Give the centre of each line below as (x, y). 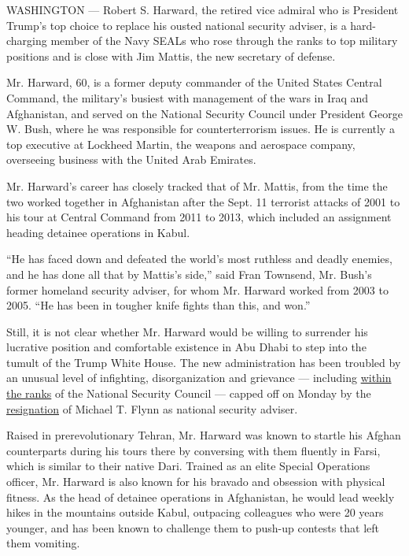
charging (27, 41)
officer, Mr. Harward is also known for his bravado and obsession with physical (196, 482)
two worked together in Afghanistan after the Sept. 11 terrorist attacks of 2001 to (203, 201)
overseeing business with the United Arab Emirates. (131, 159)
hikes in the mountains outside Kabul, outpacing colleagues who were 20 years (195, 512)
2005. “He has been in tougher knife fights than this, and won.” (158, 305)
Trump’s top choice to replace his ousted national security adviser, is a (177, 25)
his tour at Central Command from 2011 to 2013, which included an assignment (199, 217)
